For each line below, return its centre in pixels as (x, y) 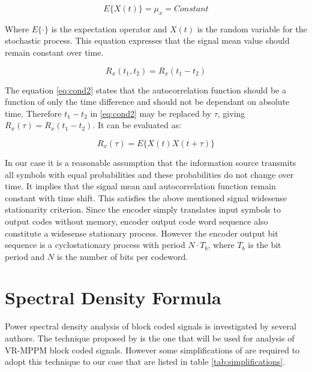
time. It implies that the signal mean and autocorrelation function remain (140, 186)
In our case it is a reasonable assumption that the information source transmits (151, 162)
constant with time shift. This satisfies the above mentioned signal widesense (146, 197)
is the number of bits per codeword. (122, 256)
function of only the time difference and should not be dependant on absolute (147, 102)
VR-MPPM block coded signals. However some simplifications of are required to (152, 350)
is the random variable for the (252, 28)
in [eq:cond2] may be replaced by (151, 113)
